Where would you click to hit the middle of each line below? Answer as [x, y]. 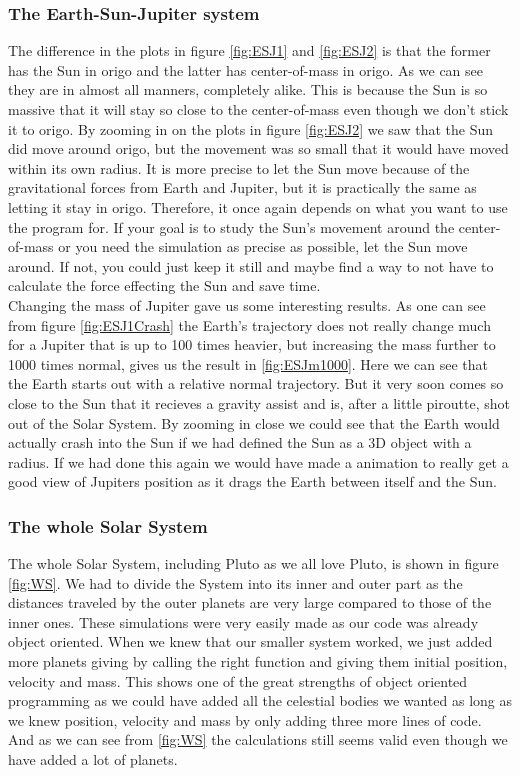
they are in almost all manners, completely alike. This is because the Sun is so [248, 89]
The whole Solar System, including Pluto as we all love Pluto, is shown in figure [253, 563]
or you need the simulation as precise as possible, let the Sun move [263, 246]
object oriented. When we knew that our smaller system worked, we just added [250, 641]
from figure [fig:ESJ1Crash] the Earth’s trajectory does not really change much [249, 324]
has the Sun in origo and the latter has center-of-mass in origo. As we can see [246, 69]
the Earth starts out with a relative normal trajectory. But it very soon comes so [256, 383]
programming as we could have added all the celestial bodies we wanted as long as [260, 700]
